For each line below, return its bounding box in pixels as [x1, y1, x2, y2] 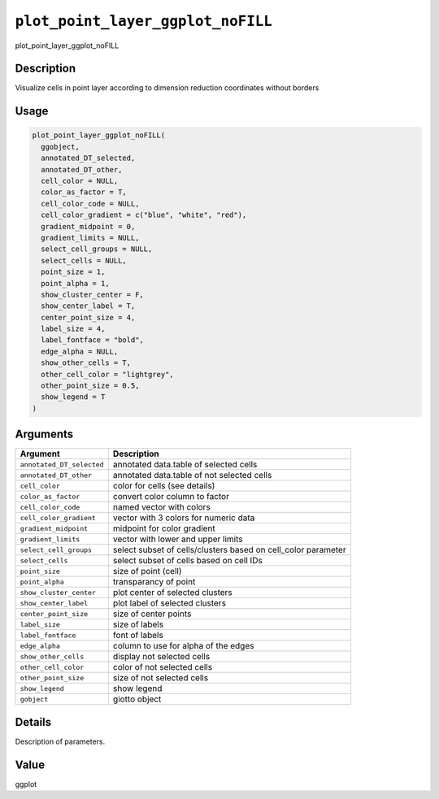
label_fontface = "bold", [41, 336, 144, 345]
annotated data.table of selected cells [112, 459, 258, 471]
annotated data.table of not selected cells [112, 470, 272, 481]
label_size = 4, [41, 324, 106, 333]
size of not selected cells [112, 672, 209, 684]
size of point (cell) [112, 566, 182, 577]
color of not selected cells [112, 662, 213, 673]
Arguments [15, 428, 74, 441]
